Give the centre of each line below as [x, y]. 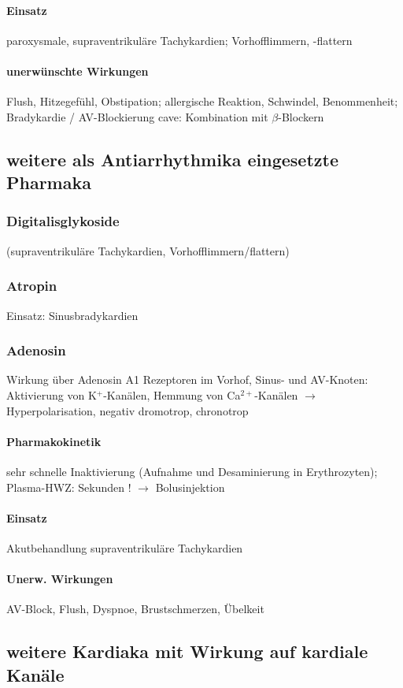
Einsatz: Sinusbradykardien [72, 315]
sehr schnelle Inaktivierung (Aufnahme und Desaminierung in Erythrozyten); [192, 471]
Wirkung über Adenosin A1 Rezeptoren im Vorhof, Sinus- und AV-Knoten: [187, 379]
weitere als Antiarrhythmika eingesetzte [172, 159]
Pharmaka [49, 182]
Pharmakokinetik [54, 441]
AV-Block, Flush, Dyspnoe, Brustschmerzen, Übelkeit [135, 609]
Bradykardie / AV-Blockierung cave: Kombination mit [137, 116]
